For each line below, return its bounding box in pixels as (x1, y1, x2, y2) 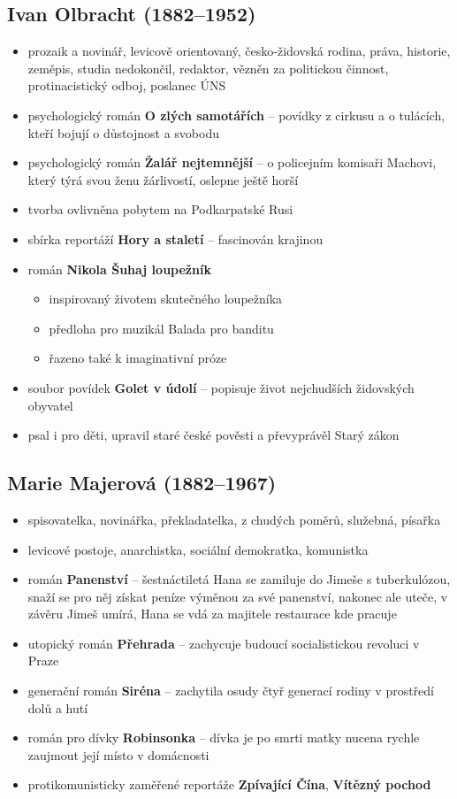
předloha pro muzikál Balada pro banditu (49, 319, 274, 337)
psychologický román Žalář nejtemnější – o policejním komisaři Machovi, (27, 153, 437, 172)
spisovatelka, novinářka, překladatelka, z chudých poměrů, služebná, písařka (27, 510, 441, 528)
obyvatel (27, 396, 73, 414)
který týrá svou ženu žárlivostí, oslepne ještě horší (27, 170, 299, 188)
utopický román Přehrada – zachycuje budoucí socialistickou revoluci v (27, 634, 420, 652)
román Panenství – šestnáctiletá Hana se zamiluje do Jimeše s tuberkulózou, (27, 570, 451, 588)
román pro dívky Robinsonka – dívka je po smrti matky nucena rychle (27, 728, 420, 747)
